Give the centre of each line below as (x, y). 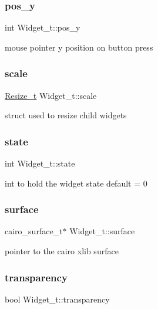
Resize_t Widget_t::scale (51, 95)
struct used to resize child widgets (66, 115)
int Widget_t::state (40, 163)
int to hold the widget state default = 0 (76, 183)
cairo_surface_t (34, 231)
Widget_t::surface (102, 231)
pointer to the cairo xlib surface (62, 251)
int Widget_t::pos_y (43, 27)
